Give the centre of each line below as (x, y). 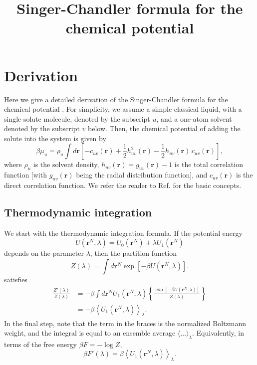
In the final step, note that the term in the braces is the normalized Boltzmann (125, 323)
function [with (25, 175)
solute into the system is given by (55, 138)
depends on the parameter (44, 253)
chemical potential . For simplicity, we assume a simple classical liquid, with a (123, 109)
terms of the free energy (41, 344)
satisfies (16, 279)
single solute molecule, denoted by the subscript (77, 118)
